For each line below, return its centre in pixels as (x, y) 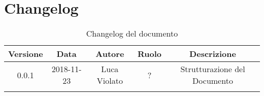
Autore (110, 54)
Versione (26, 54)
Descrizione (213, 54)
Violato (110, 81)
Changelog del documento (132, 34)
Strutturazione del (213, 69)
